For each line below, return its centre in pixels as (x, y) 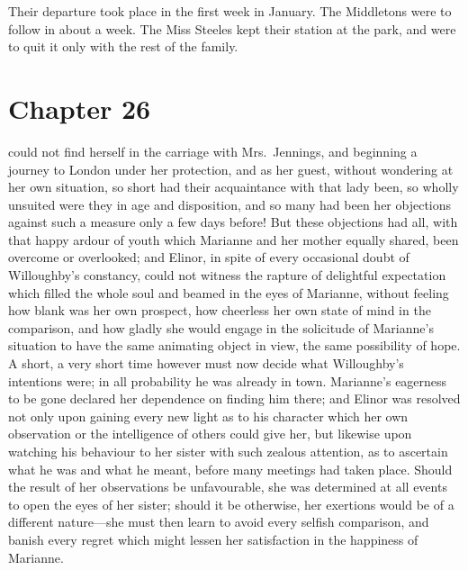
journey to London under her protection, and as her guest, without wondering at (231, 169)
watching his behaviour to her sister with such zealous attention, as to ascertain (228, 451)
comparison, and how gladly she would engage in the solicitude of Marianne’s (221, 327)
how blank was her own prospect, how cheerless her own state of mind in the (220, 310)
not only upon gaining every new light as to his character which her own (208, 416)
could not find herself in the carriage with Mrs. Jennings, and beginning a (213, 151)
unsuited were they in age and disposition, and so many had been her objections (230, 204)
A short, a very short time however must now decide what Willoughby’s (206, 363)
